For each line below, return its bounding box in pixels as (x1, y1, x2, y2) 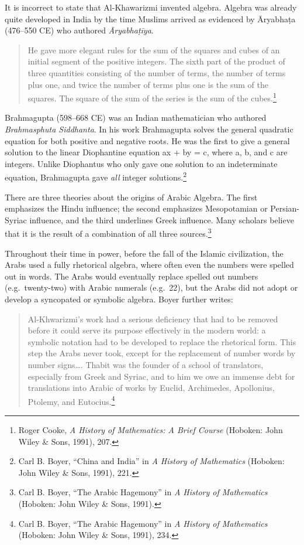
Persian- (270, 202, 299, 214)
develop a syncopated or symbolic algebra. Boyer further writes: (5, 293, 233, 305)
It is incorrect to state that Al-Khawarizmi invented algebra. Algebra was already (5, 1, 297, 13)
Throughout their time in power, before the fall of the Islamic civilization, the (5, 247, 284, 259)
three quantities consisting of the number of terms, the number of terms (27, 66, 286, 79)
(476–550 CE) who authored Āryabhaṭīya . (5, 24, 154, 36)
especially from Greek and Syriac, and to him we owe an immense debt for (27, 370, 295, 382)
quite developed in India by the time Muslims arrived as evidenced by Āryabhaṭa (5, 12, 296, 25)
